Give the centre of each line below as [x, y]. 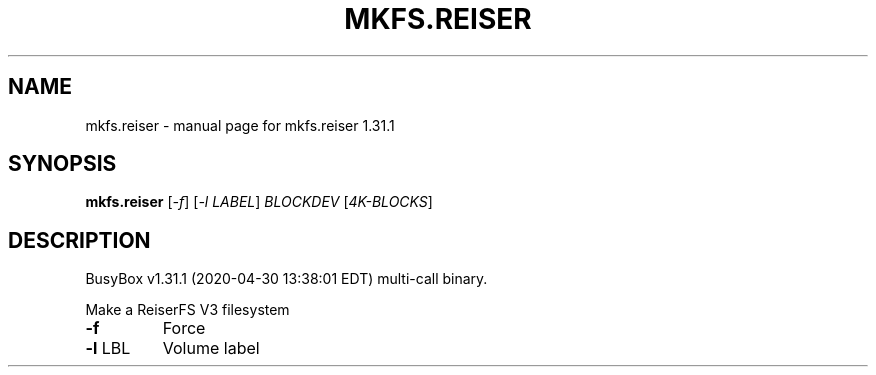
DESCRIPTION [79, 240]
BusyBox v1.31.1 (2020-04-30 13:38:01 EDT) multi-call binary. [286, 279]
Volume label [211, 348]
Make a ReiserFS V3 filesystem [187, 310]
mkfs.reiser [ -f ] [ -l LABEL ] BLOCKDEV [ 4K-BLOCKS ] [259, 202]
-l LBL [108, 348]
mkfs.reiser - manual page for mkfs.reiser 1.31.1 [240, 125]
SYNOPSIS [62, 164]
